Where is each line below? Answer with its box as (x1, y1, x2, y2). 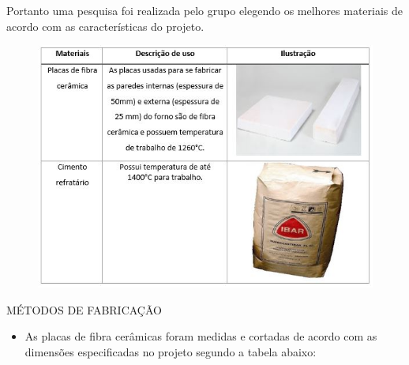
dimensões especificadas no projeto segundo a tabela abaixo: (24, 343, 317, 359)
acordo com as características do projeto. (6, 17, 204, 34)
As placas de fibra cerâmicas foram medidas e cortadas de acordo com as (24, 328, 377, 344)
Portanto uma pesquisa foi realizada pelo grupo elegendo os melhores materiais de (6, 2, 403, 18)
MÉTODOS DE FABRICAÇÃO (6, 301, 162, 318)
